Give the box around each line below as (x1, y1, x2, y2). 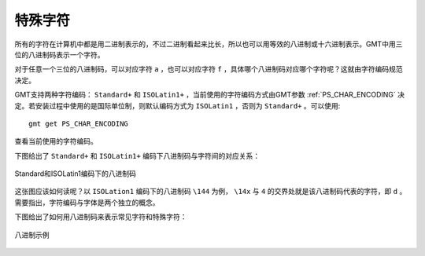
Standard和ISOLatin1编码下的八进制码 (14, 169, 137, 178)
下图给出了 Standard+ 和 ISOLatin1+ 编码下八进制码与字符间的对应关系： (14, 151, 260, 160)
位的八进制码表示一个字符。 (14, 49, 105, 59)
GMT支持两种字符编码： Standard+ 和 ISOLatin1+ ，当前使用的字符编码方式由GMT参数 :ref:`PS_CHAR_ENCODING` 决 (14, 90, 405, 100)
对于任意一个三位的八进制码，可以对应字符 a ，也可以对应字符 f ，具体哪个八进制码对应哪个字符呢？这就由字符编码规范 (14, 64, 403, 74)
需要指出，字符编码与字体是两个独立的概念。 (14, 197, 160, 207)
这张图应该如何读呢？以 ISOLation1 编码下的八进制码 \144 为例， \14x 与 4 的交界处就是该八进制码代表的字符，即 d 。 (14, 187, 407, 196)
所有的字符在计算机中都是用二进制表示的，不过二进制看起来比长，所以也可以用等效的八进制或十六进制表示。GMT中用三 (14, 39, 403, 49)
